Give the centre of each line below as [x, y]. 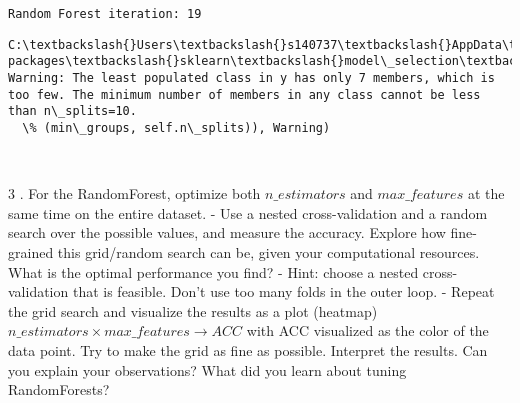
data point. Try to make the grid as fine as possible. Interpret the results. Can [248, 349]
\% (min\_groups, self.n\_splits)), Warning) [176, 127]
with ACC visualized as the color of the [367, 330]
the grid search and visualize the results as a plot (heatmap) [193, 310]
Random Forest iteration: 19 [105, 14]
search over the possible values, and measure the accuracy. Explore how [227, 232]
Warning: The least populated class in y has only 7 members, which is [251, 77]
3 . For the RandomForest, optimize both [134, 193]
